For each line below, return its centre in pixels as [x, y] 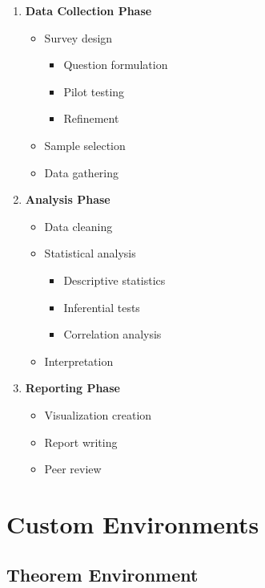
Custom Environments [133, 523]
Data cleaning [78, 226]
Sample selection [85, 145]
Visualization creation [98, 414]
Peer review [73, 469]
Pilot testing [94, 91]
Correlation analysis [112, 334]
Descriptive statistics [114, 280]
